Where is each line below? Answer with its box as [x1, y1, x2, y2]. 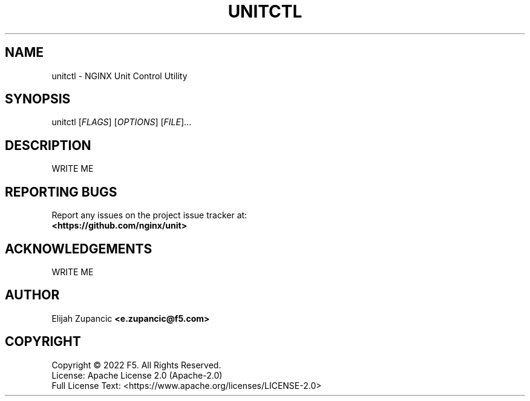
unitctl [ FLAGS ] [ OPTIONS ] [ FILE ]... [51, 117, 192, 128]
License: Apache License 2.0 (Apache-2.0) [51, 370, 223, 380]
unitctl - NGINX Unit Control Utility [51, 70, 188, 81]
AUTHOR [5, 287, 60, 303]
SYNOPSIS [5, 91, 71, 107]
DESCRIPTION [5, 137, 91, 153]
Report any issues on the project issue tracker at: [51, 210, 247, 221]
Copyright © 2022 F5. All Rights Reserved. [51, 359, 221, 370]
